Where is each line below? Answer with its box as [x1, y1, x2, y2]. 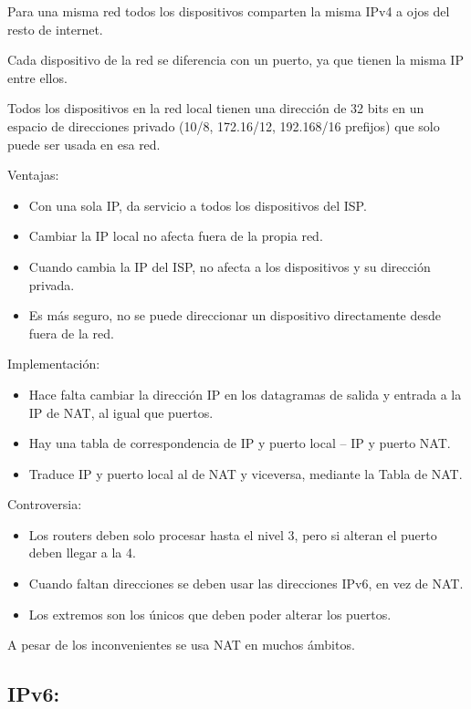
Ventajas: [7, 165, 59, 184]
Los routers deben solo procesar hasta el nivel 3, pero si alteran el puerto [28, 525, 437, 544]
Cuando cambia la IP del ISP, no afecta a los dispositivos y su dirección [28, 256, 431, 276]
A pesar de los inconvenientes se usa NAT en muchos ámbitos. [7, 635, 355, 654]
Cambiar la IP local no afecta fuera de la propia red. [28, 226, 323, 245]
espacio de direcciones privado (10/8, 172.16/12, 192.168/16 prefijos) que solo [7, 116, 440, 135]
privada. [28, 275, 75, 294]
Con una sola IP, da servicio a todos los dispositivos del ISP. [28, 195, 367, 214]
